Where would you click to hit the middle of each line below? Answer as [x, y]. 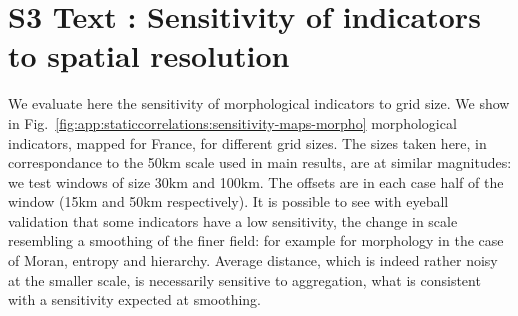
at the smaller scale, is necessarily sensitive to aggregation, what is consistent [244, 279]
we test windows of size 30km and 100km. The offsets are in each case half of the [256, 181]
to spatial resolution [149, 55]
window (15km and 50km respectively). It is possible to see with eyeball [228, 201]
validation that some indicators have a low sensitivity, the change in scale [233, 220]
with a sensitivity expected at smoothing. [135, 299]
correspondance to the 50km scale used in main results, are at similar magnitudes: [260, 162]
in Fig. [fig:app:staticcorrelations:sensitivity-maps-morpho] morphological [232, 122]
